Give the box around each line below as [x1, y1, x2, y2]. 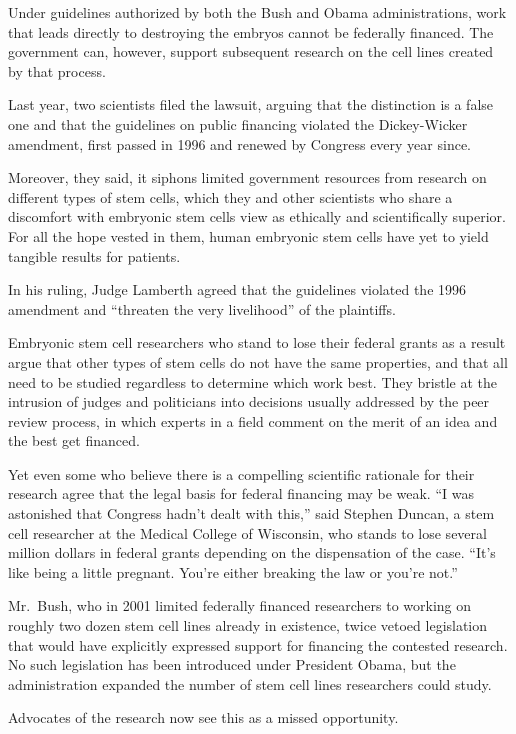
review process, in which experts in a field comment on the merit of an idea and [8, 410, 498, 431]
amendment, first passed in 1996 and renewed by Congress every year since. [8, 133, 471, 154]
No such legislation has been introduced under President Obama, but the [8, 654, 456, 675]
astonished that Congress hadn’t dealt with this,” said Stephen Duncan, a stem [8, 503, 495, 524]
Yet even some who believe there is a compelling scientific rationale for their [8, 463, 475, 484]
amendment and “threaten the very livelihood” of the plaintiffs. [8, 298, 396, 319]
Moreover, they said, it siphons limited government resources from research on [8, 167, 487, 188]
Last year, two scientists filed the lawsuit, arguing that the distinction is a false [8, 94, 494, 115]
